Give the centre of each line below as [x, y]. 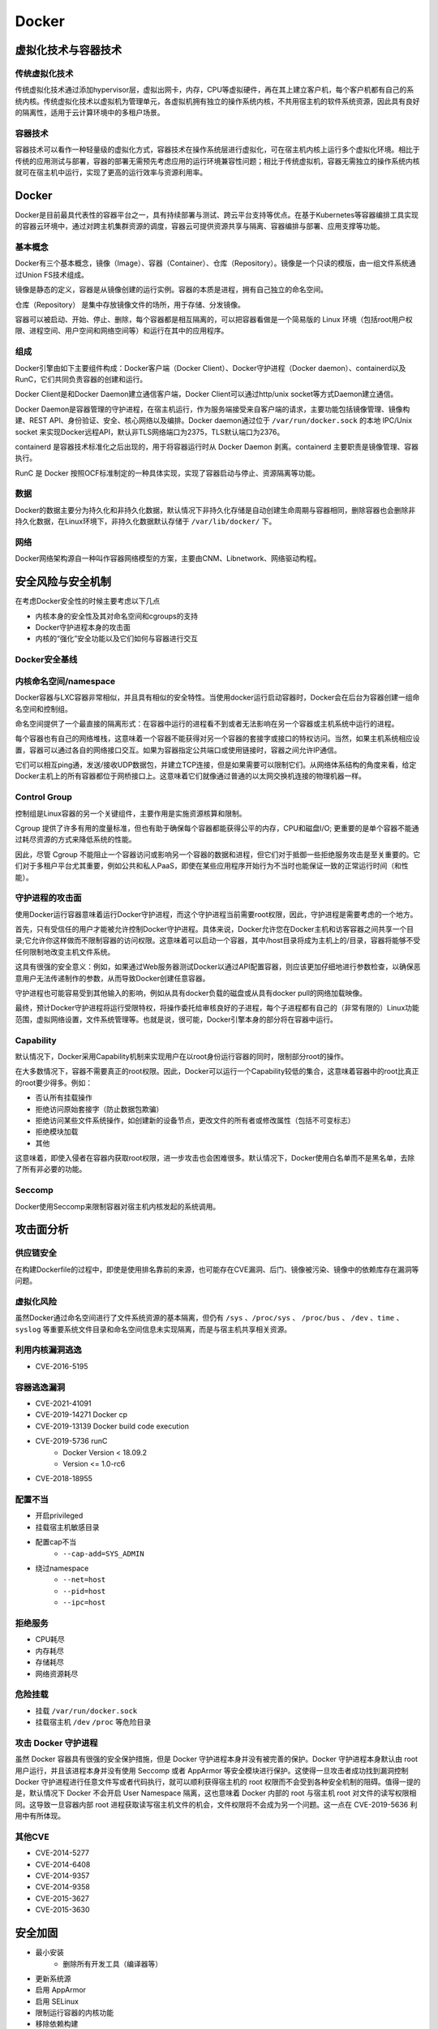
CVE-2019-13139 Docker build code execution [112, 1426]
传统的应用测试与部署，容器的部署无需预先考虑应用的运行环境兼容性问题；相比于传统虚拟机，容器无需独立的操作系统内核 [217, 161]
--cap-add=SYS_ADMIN [104, 1553]
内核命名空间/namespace [65, 681]
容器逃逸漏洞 [40, 1387]
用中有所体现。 [40, 1816]
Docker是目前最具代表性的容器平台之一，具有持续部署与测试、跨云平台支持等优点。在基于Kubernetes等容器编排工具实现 [217, 214]
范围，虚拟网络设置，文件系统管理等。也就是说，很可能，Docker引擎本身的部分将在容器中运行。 [176, 1019]
